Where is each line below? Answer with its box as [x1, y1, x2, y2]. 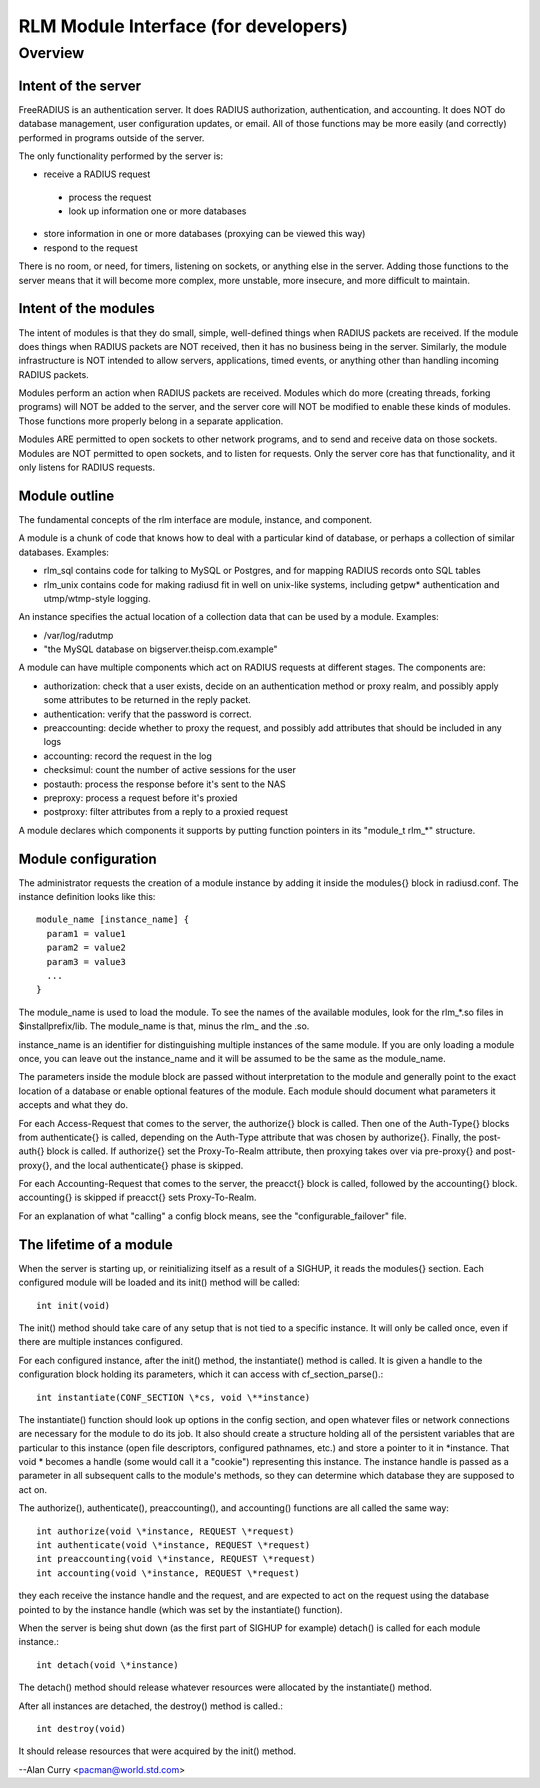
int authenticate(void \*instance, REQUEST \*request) [36, 1540, 311, 1551]
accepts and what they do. [18, 1099, 129, 1111]
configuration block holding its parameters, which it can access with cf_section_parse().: [18, 1368, 384, 1380]
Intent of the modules [18, 300, 155, 317]
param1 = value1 [46, 928, 127, 939]
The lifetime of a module [18, 1236, 174, 1253]
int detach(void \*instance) [36, 1659, 179, 1670]
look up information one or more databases [68, 205, 247, 217]
